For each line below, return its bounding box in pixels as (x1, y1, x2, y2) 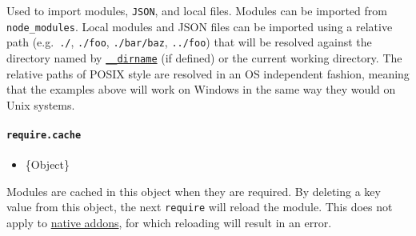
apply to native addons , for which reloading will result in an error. (6, 214, 332, 231)
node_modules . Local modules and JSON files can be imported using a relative (6, 18, 393, 34)
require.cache (6, 130, 82, 141)
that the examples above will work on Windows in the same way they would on (6, 81, 396, 98)
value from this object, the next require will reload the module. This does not (6, 198, 393, 215)
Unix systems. (6, 96, 75, 113)
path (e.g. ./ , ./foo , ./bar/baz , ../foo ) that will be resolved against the (6, 34, 372, 50)
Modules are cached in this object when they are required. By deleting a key (6, 182, 381, 199)
